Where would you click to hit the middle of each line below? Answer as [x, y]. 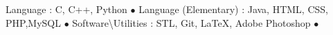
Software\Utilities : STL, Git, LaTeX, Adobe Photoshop [191, 22]
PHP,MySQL [33, 22]
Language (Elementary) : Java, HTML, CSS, [233, 9]
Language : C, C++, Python [66, 9]
